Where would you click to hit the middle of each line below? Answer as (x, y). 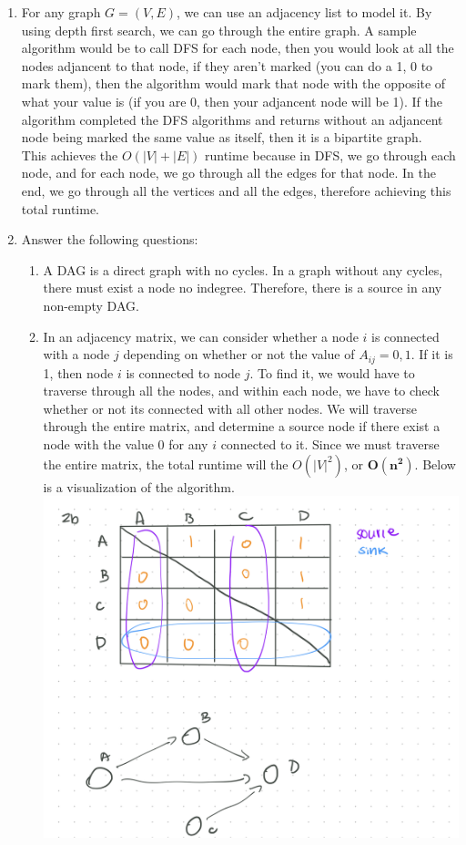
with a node (76, 354)
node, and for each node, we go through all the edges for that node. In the (229, 173)
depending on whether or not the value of (239, 354)
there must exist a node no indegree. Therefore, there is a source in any (243, 288)
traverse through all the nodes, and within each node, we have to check (242, 391)
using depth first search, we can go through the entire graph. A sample (219, 30)
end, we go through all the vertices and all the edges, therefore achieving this (236, 190)
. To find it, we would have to (332, 372)
